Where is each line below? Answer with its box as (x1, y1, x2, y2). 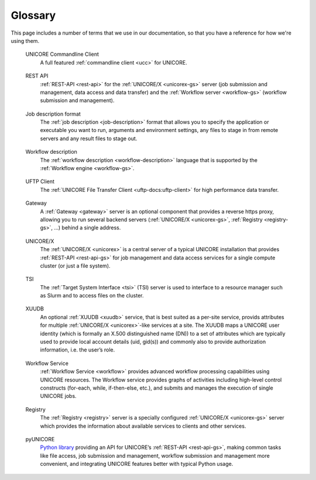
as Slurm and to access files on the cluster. (40, 292, 144, 299)
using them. (11, 37, 40, 44)
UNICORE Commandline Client (25, 50, 99, 58)
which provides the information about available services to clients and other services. (40, 422, 246, 430)
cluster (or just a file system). (40, 262, 111, 269)
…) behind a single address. (53, 224, 121, 231)
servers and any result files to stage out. (40, 135, 138, 142)
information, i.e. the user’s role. (40, 346, 115, 353)
